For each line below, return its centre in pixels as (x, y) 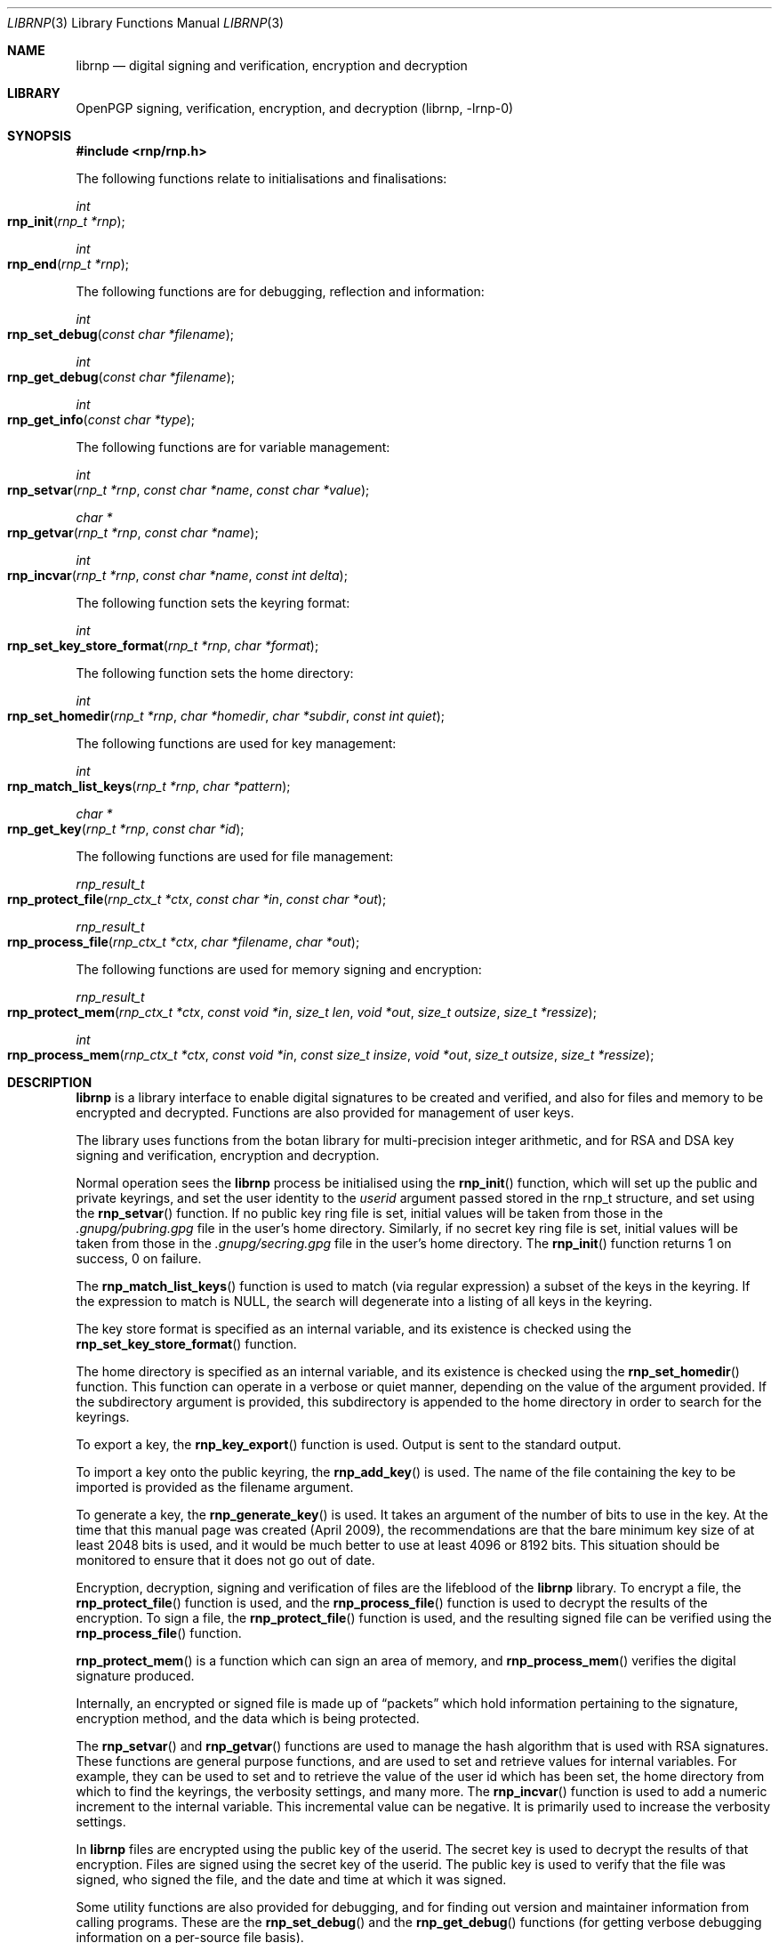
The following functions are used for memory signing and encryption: (279, 969)
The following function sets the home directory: (215, 673)
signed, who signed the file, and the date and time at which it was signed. (291, 1879)
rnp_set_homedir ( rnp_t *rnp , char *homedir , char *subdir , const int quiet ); (226, 716)
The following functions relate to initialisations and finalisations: (261, 178)
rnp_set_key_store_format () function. (186, 1344)
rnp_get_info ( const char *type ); (101, 419)
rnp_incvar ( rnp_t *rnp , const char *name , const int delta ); (177, 575)
